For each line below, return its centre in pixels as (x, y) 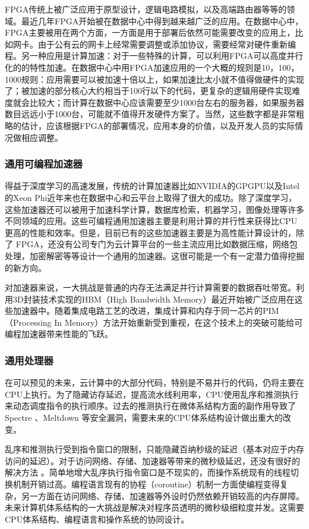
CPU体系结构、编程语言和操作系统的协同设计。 (97, 519)
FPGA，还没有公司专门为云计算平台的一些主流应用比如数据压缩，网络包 (157, 244)
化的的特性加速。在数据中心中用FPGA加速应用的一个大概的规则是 (133, 67)
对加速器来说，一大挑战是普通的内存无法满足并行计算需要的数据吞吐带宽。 (150, 287)
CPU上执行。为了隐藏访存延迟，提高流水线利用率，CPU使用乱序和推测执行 (152, 394)
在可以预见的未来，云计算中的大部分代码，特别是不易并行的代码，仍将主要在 (154, 382)
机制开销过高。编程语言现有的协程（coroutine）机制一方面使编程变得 (146, 484)
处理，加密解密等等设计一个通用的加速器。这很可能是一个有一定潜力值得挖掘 (154, 255)
